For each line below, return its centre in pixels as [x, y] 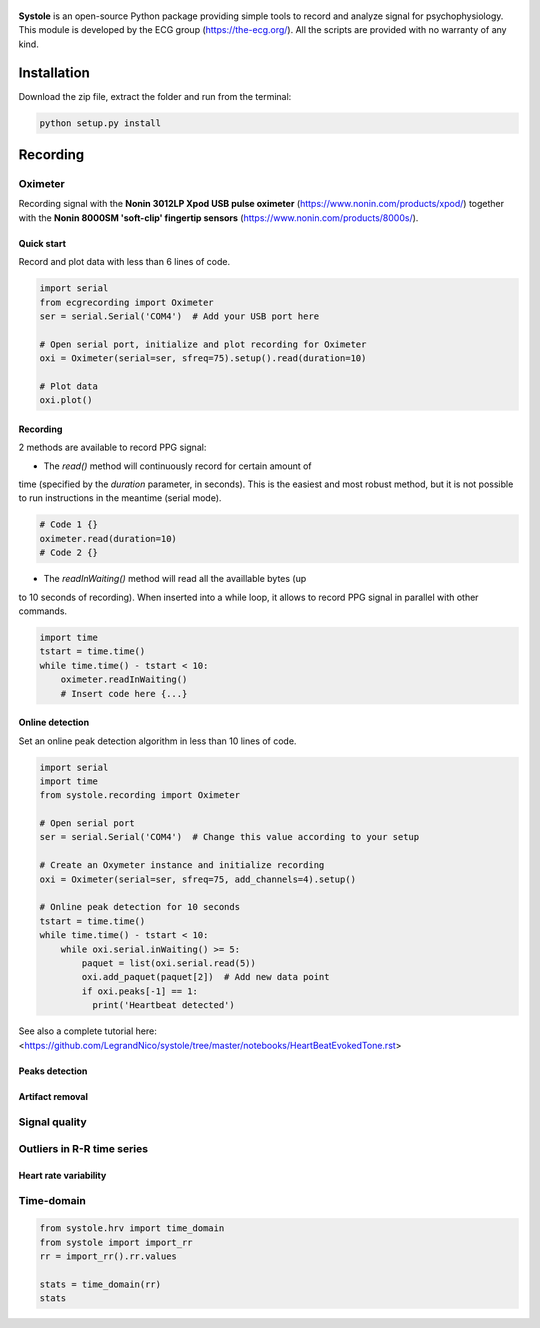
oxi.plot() [66, 400]
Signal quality [52, 1122]
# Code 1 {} [69, 524]
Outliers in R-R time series [83, 1148]
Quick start [42, 243]
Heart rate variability [62, 1175]
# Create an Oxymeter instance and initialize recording [182, 865]
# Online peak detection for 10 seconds [139, 907]
